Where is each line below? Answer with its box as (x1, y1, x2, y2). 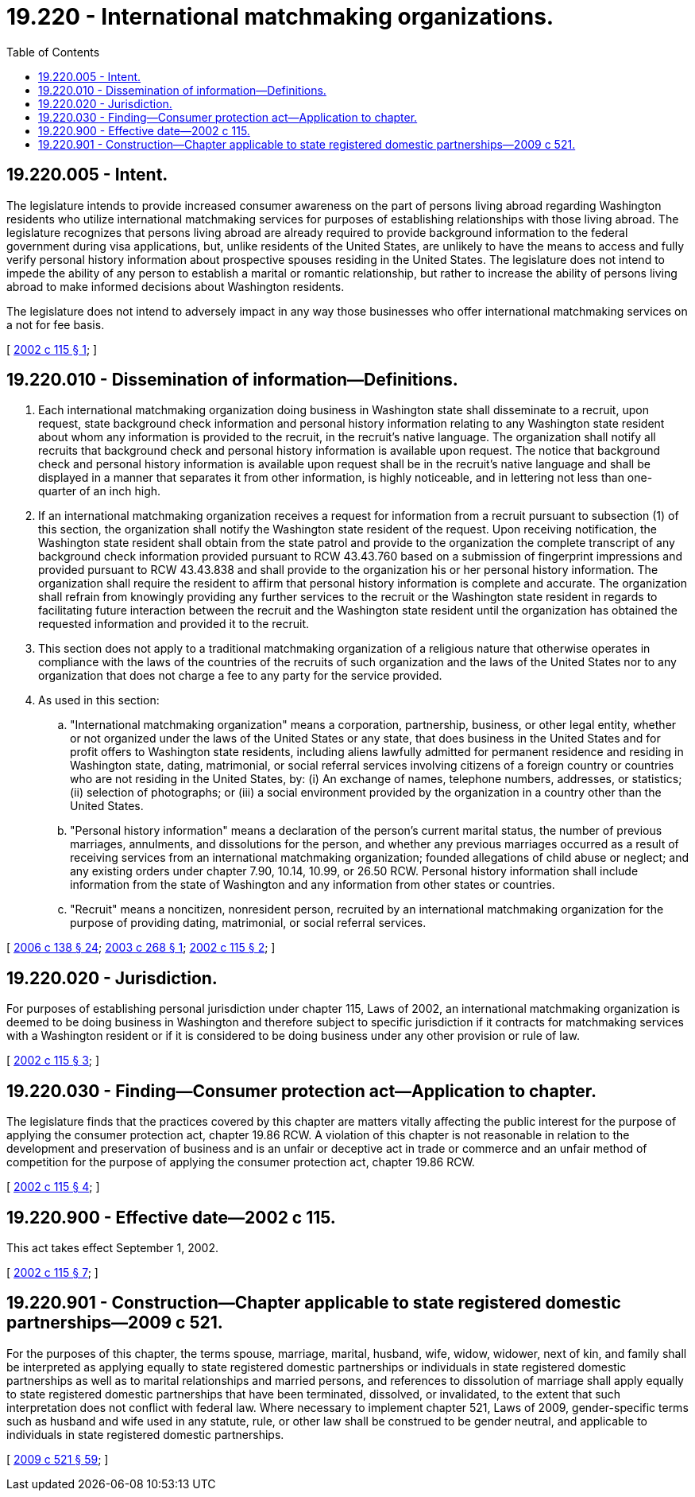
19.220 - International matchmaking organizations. (6, 3, 554, 30)
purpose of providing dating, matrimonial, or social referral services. (70, 916, 427, 930)
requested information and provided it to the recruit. (38, 617, 310, 631)
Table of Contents (6, 45, 100, 59)
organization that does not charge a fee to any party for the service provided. (38, 669, 442, 683)
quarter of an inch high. (38, 484, 161, 498)
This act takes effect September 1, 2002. (6, 1240, 218, 1255)
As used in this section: (38, 693, 160, 708)
